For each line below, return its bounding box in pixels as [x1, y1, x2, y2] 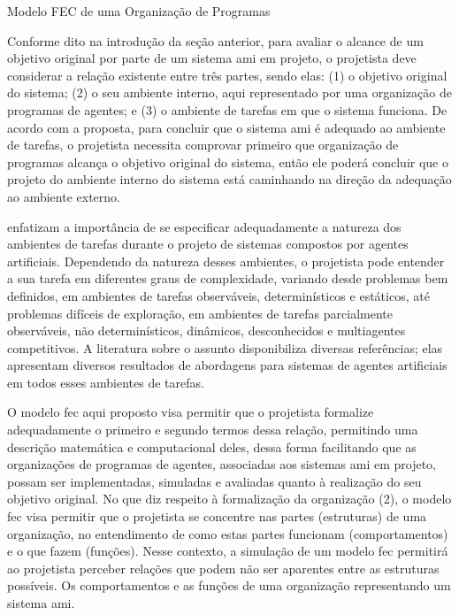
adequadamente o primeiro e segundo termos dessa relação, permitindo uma [7, 420, 418, 439]
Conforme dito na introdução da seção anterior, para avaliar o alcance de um [7, 31, 424, 50]
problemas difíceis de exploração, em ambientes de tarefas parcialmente [7, 304, 393, 322]
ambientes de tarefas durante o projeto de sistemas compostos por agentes [7, 234, 409, 253]
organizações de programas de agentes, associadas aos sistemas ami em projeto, [7, 455, 437, 473]
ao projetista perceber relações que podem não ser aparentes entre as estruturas [7, 558, 440, 577]
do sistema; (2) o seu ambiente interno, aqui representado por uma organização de [7, 83, 452, 102]
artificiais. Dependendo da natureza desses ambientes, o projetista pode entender [7, 251, 445, 270]
